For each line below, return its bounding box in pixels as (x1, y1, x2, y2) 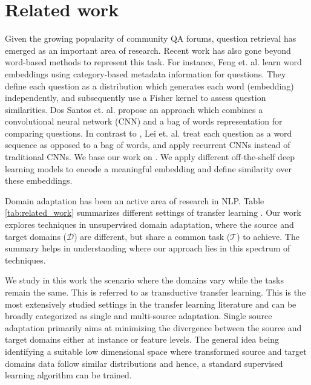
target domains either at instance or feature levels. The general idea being (5, 333, 280, 346)
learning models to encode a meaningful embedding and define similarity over (5, 162, 292, 175)
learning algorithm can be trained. (5, 369, 132, 381)
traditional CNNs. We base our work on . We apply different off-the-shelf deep (5, 150, 295, 163)
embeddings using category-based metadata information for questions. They (5, 67, 286, 80)
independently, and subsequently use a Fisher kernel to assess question (5, 91, 266, 104)
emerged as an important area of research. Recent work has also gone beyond (5, 44, 291, 56)
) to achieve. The (237, 230, 300, 242)
